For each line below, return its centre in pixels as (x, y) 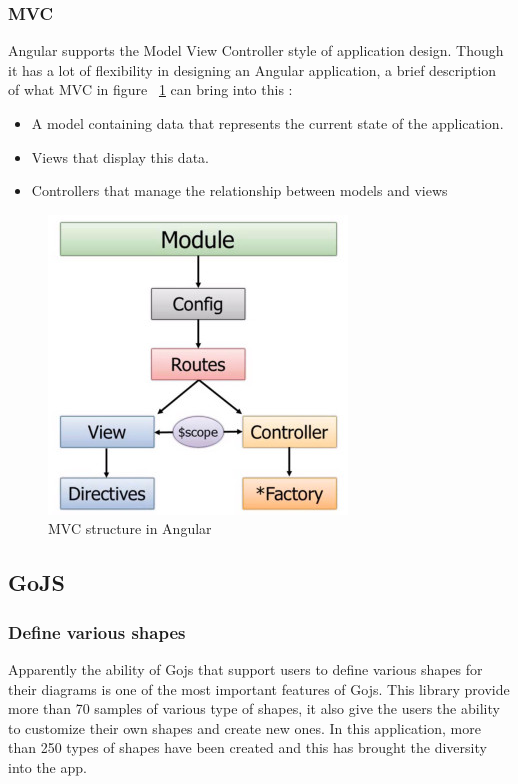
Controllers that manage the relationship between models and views (239, 190)
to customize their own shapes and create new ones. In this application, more (244, 727)
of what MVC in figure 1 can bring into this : (150, 89)
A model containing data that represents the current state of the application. (267, 123)
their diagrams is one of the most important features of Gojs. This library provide (259, 688)
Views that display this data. (120, 156)
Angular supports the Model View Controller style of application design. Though (256, 50)
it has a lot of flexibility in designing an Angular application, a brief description (252, 69)
